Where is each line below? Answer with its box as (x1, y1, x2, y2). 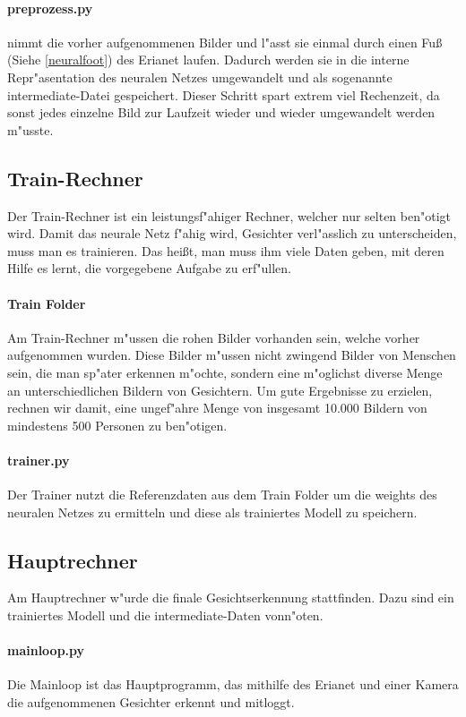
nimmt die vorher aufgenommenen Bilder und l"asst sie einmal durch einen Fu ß (7, 32, 443, 51)
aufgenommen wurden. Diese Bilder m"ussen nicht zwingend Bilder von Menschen (7, 346, 456, 364)
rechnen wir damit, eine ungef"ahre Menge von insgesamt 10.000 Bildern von (7, 398, 427, 417)
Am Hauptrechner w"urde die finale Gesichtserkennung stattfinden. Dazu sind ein (7, 588, 454, 607)
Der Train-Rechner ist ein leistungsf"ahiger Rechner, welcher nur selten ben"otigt (7, 206, 452, 225)
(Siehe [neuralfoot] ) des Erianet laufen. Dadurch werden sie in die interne (7, 50, 410, 69)
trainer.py (7, 450, 70, 469)
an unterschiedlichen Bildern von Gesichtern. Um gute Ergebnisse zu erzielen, (7, 380, 433, 399)
